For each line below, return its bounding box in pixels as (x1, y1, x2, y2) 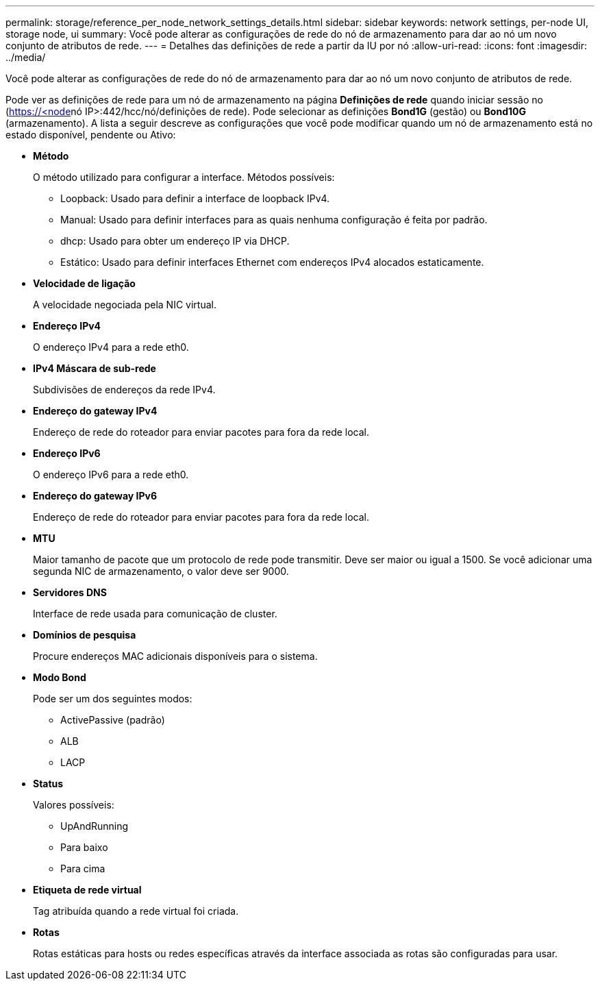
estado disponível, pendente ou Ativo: (5, 129, 176, 140)
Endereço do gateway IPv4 (33, 405, 158, 417)
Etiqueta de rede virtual (33, 884, 142, 896)
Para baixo (60, 841, 108, 853)
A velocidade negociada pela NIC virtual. (33, 299, 216, 310)
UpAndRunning (60, 820, 129, 832)
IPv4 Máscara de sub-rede (33, 362, 156, 374)
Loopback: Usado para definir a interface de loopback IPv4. (60, 193, 330, 204)
